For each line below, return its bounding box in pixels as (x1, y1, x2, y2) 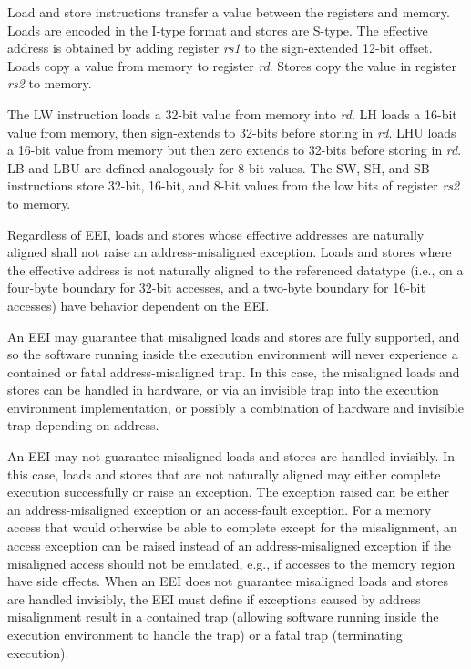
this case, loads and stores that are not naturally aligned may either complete (7, 464, 441, 483)
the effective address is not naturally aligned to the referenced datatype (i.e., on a (7, 260, 464, 279)
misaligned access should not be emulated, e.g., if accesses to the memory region (7, 553, 456, 572)
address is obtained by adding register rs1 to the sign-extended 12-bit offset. (7, 38, 433, 57)
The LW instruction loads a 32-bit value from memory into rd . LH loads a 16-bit (7, 104, 457, 123)
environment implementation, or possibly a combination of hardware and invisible (7, 397, 464, 417)
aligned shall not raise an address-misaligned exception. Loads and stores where (7, 242, 452, 262)
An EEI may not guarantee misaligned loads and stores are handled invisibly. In (7, 447, 455, 466)
